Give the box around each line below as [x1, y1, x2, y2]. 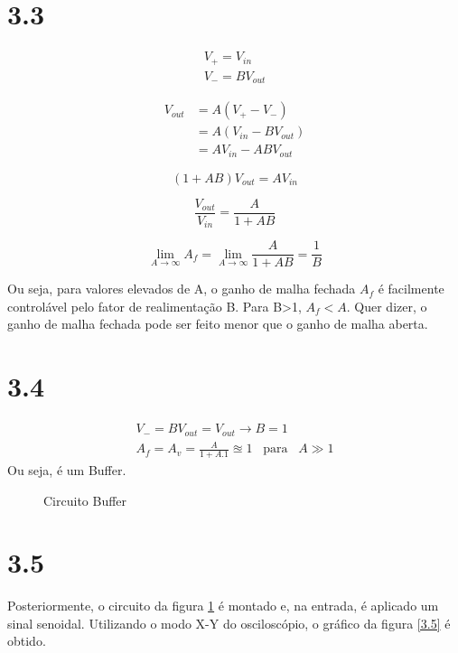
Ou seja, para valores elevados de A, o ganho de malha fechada [7, 279, 356, 298]
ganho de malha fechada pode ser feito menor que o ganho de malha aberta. [7, 314, 428, 333]
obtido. [7, 631, 46, 650]
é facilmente [378, 279, 444, 298]
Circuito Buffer [43, 490, 127, 509]
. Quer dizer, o [346, 296, 427, 315]
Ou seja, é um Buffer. [7, 460, 126, 479]
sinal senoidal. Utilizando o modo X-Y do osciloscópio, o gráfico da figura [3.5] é [7, 613, 451, 632]
